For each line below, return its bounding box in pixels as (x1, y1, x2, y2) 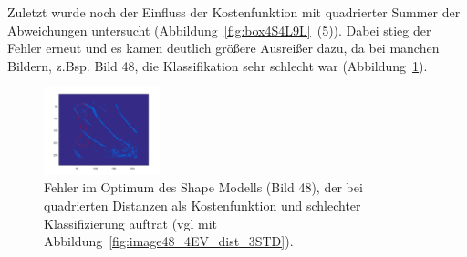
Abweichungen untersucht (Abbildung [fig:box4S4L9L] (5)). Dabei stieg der (7, 20, 431, 39)
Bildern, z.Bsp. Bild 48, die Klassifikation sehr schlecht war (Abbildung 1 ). (7, 56, 428, 75)
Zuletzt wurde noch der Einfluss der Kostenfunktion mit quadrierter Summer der (7, 3, 461, 21)
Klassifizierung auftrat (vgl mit (44, 213, 218, 232)
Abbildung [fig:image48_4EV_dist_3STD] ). (44, 231, 294, 251)
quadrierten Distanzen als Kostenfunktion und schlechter (44, 195, 361, 214)
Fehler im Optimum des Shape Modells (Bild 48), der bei (44, 178, 363, 197)
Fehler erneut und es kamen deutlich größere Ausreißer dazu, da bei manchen (7, 38, 440, 57)
